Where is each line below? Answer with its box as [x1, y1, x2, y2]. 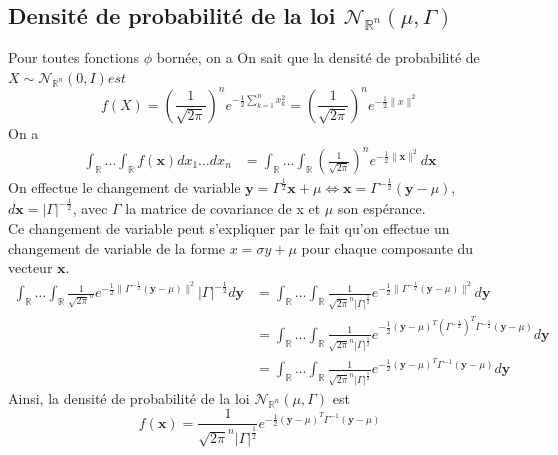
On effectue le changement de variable [8, 177, 241, 198]
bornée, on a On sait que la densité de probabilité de [156, 47, 480, 68]
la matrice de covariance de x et [125, 198, 321, 219]
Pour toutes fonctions [8, 47, 140, 68]
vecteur [8, 257, 53, 278]
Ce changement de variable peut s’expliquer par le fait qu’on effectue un [8, 217, 450, 238]
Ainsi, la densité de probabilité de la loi [8, 387, 250, 408]
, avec [72, 198, 108, 219]
